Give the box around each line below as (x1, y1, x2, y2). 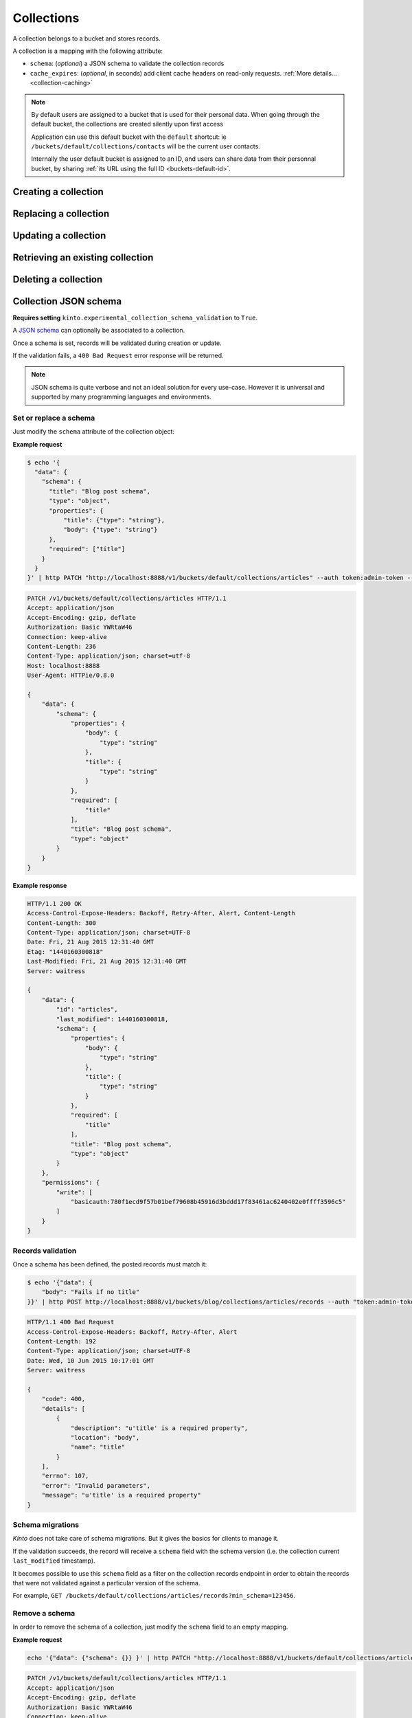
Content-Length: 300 (27, 919, 96, 927)
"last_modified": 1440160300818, (56, 1015, 169, 1023)
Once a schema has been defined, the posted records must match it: (12, 1260, 207, 1268)
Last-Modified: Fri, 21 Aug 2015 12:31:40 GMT (27, 957, 187, 966)
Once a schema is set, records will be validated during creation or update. (12, 339, 222, 347)
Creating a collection (12, 186, 104, 197)
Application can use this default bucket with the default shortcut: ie (31, 133, 227, 141)
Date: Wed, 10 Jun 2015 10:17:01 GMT (27, 1357, 154, 1364)
